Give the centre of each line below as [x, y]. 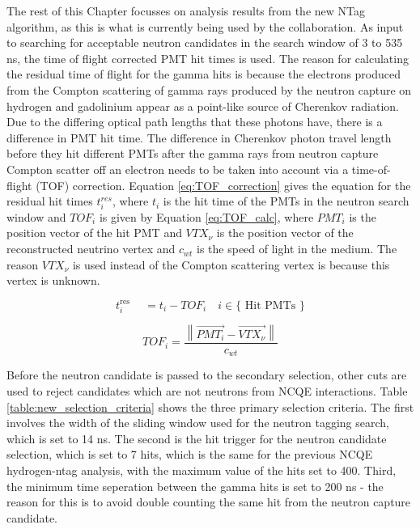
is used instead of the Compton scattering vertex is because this [231, 264]
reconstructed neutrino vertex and [91, 249]
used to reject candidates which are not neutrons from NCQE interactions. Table [207, 391]
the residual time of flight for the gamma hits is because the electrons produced [204, 74]
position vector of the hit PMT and [94, 233]
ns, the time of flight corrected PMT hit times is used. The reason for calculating [208, 58]
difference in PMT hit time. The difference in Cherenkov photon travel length [199, 137]
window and [36, 216]
